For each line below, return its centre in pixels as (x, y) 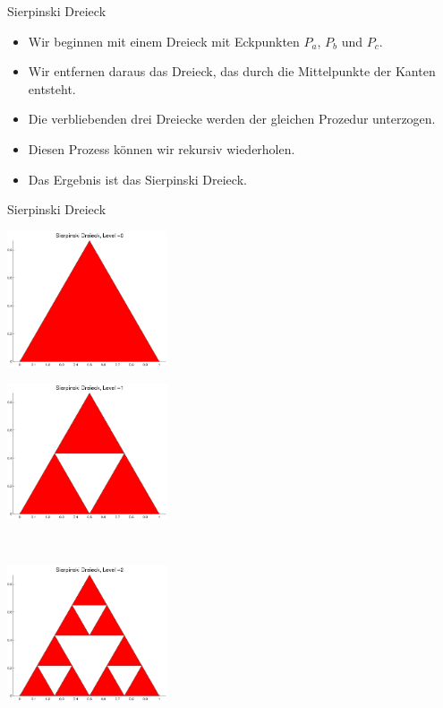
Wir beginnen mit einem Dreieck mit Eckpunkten (164, 41)
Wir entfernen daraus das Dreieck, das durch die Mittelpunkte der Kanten (232, 71)
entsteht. (52, 88)
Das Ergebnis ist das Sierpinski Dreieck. (137, 179)
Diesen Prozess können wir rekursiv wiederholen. (162, 148)
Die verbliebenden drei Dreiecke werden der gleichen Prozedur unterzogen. (232, 119)
